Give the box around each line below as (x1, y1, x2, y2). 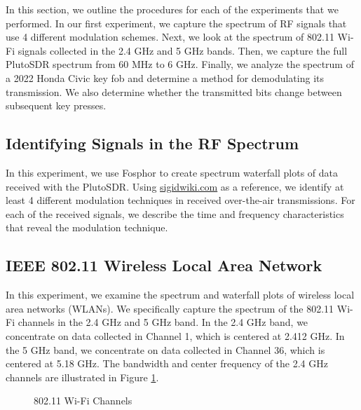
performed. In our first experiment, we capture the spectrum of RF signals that (6, 15, 347, 30)
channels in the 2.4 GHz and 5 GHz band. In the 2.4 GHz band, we (18, 315, 308, 329)
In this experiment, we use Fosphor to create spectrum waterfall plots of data (6, 165, 339, 179)
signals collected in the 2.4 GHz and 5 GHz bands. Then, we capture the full (18, 43, 348, 57)
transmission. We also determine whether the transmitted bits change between (6, 84, 342, 99)
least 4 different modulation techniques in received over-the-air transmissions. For (6, 193, 355, 207)
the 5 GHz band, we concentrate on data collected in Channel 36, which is (6, 342, 325, 357)
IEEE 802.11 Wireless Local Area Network (6, 254, 322, 276)
